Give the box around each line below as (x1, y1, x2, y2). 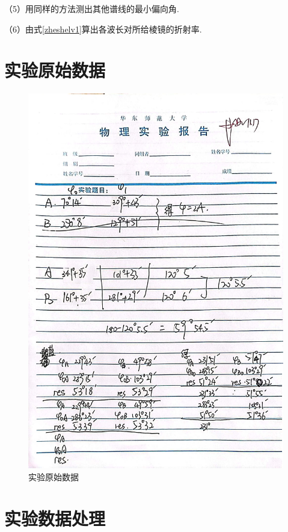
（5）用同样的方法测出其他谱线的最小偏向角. (4, 2, 179, 14)
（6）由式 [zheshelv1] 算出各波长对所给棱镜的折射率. (4, 22, 202, 35)
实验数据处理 (4, 506, 106, 530)
